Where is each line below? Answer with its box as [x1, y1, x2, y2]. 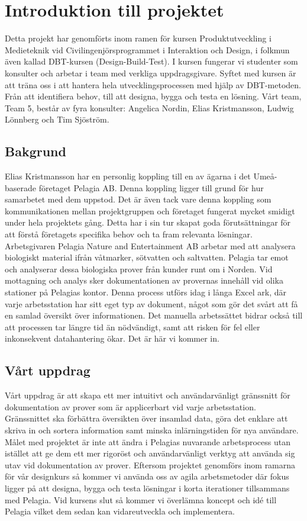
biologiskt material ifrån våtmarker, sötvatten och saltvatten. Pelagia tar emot [5, 251, 289, 263]
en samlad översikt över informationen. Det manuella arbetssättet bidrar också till [5, 309, 303, 321]
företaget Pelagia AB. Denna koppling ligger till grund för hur [38, 181, 264, 194]
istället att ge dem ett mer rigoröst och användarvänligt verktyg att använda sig [5, 447, 295, 459]
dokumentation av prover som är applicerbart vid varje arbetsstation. [5, 400, 256, 413]
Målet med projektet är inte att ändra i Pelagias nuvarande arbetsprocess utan [5, 435, 290, 448]
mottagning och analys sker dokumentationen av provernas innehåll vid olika [5, 274, 283, 287]
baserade [5, 181, 37, 194]
